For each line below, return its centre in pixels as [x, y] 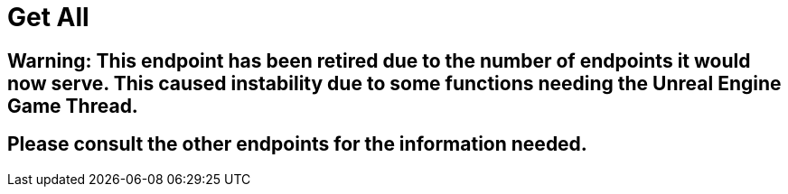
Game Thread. [73, 106]
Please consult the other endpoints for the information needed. [297, 144]
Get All [48, 17]
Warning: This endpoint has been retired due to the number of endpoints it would [379, 60]
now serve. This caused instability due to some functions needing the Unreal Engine [394, 83]
